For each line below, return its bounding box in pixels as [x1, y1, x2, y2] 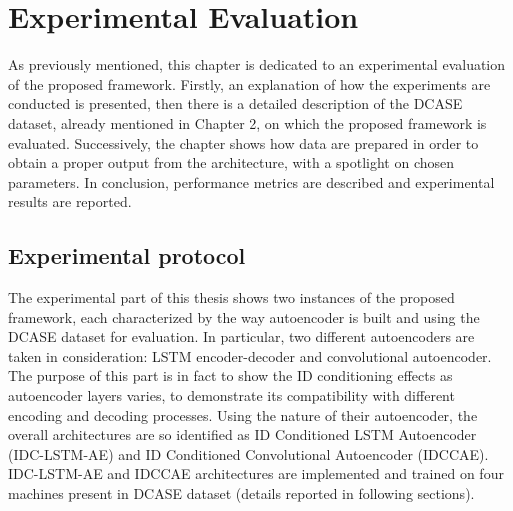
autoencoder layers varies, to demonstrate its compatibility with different [8, 385, 455, 406]
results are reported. [8, 191, 132, 212]
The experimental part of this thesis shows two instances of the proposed [8, 287, 455, 308]
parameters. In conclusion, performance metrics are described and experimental [8, 171, 495, 192]
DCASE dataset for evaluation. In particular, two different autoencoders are [8, 326, 475, 347]
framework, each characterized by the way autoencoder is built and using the [8, 306, 480, 327]
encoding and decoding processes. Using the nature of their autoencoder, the [8, 404, 478, 425]
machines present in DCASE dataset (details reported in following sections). [8, 483, 475, 504]
